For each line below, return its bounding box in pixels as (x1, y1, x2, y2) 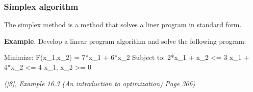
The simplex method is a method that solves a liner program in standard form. (4, 19, 242, 30)
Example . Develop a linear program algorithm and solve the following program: (4, 36, 246, 46)
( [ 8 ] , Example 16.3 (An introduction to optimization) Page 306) (4, 78, 196, 88)
